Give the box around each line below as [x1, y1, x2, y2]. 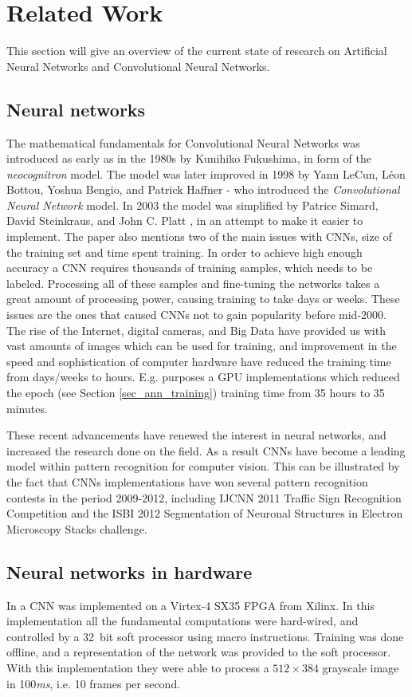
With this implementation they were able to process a [6, 659, 269, 675]
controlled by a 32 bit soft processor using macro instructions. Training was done [6, 628, 404, 644]
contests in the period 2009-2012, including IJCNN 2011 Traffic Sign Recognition [6, 489, 402, 506]
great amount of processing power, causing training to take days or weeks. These [6, 290, 400, 307]
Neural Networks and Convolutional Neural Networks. [6, 57, 270, 74]
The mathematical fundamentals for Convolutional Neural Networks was [6, 134, 360, 151]
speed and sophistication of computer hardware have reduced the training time [6, 352, 391, 369]
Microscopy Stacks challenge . [6, 520, 147, 537]
